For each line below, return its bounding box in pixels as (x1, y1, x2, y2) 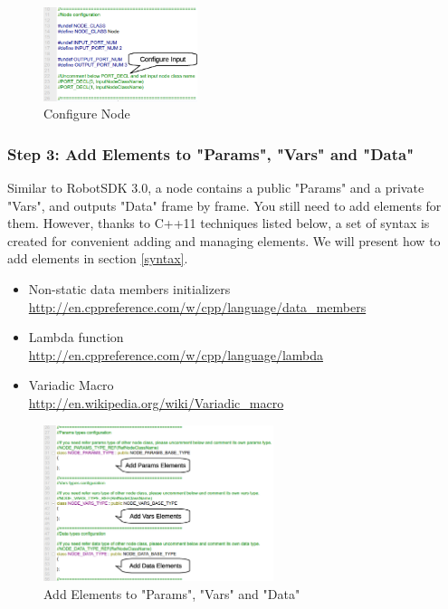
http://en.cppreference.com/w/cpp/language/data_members (28, 297, 367, 316)
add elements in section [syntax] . (7, 249, 188, 268)
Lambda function (28, 328, 124, 347)
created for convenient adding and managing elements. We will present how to (7, 231, 441, 250)
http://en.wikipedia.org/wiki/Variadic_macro (28, 394, 284, 413)
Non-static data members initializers (28, 280, 231, 299)
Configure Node (43, 104, 130, 123)
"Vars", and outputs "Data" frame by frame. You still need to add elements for (7, 195, 442, 214)
